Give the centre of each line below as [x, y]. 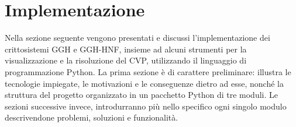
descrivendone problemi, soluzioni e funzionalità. [92, 117]
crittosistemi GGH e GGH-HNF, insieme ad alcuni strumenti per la [126, 49]
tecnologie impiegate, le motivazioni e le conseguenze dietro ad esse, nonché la [144, 83]
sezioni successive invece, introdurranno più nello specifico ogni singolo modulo [146, 106]
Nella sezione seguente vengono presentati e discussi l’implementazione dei [137, 38]
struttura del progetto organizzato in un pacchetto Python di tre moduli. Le [141, 95]
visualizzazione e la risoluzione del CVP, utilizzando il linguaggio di [126, 60]
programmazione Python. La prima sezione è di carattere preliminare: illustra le [148, 71]
